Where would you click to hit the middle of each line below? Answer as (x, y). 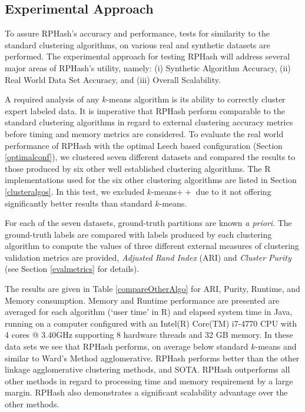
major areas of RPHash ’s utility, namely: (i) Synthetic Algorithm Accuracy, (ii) (148, 67)
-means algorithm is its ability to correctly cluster (196, 99)
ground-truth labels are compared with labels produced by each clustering (138, 234)
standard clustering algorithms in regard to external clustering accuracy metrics (149, 122)
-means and (276, 346)
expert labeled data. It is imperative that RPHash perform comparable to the (145, 110)
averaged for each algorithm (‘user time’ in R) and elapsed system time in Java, (149, 312)
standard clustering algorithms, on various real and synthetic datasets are (137, 44)
